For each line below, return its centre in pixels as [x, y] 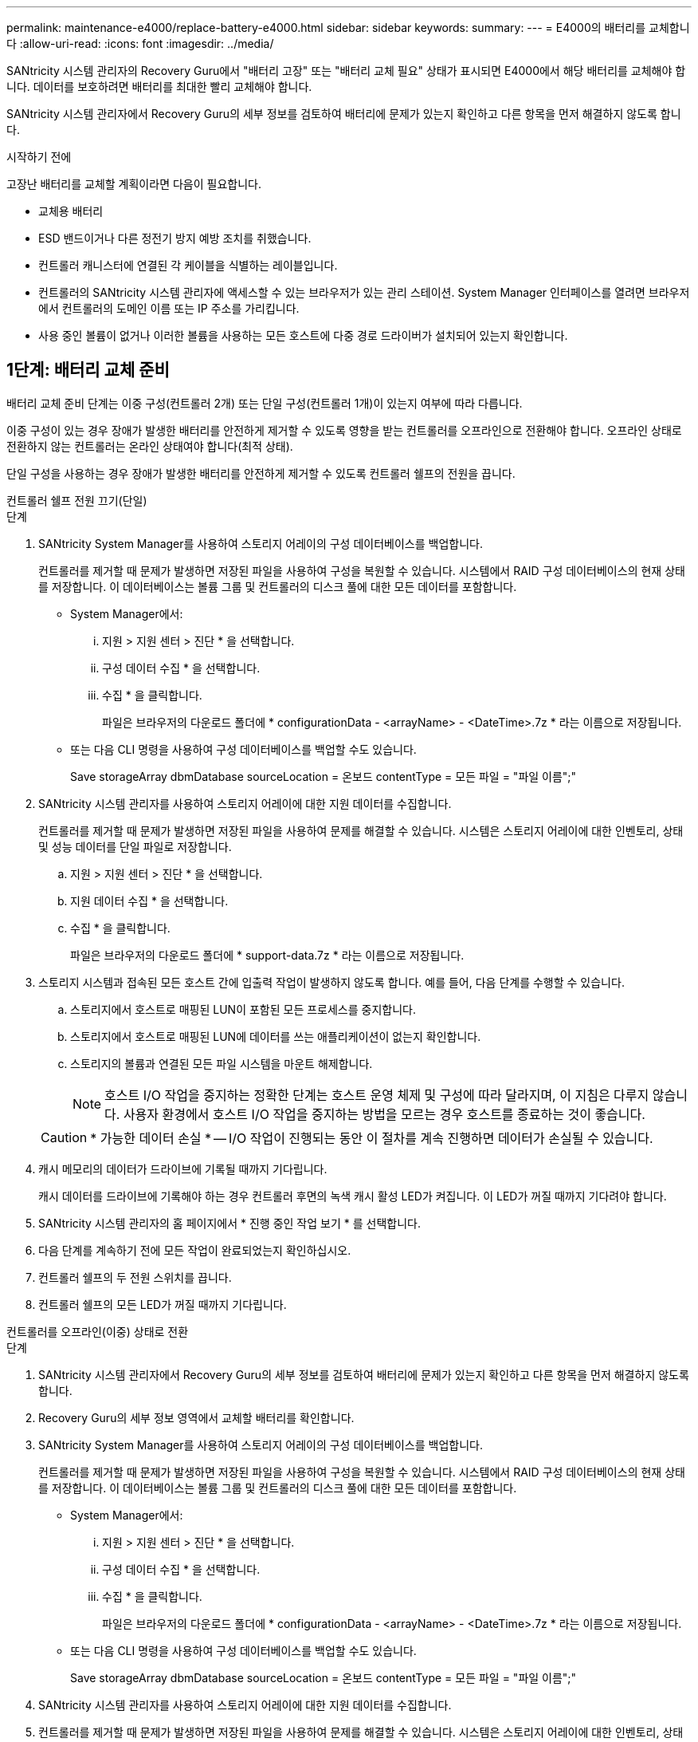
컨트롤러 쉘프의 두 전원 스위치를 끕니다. [135, 1277]
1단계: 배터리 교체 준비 [88, 370]
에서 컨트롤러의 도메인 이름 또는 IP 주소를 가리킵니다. [169, 308]
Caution [64, 1137]
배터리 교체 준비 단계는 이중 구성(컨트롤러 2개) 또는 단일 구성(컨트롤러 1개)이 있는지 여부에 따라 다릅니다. [265, 403]
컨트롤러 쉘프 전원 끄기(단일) [77, 500]
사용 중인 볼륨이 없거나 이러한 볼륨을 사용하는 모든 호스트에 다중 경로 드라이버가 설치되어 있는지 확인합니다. [303, 335]
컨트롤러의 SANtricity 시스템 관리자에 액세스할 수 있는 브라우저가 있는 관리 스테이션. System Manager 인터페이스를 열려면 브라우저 [364, 292]
